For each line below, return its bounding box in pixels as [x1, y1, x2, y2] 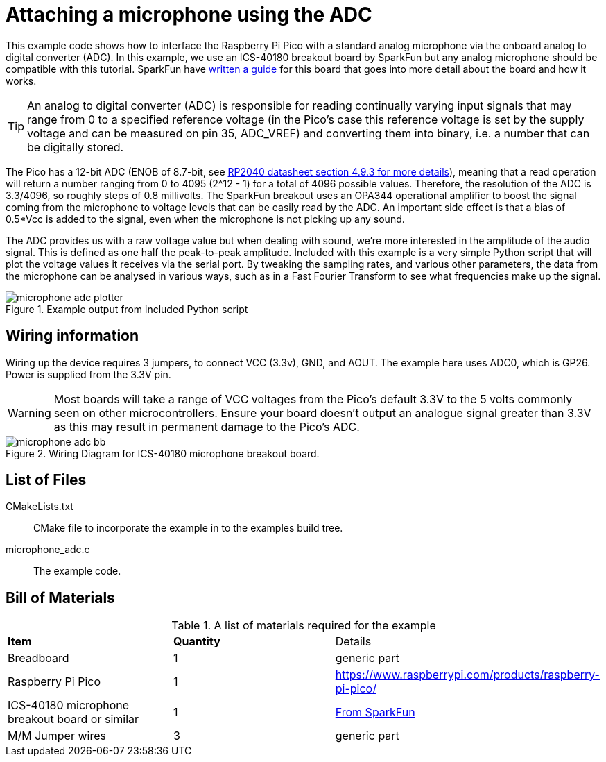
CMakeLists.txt [6, 500, 73, 513]
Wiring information [6, 327, 139, 345]
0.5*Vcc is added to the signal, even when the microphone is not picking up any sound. [6, 212, 405, 225]
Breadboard [8, 651, 69, 666]
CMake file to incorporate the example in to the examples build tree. [33, 522, 343, 534]
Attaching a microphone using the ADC [6, 3, 372, 26]
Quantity [173, 634, 220, 649]
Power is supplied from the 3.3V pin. [6, 368, 171, 380]
